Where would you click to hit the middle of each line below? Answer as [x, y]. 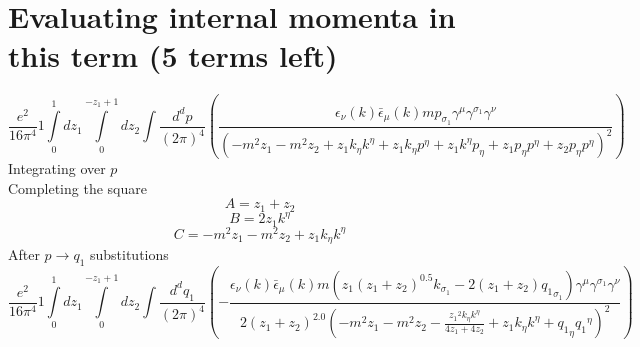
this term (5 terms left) [173, 55]
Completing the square [77, 187]
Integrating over [57, 168]
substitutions [129, 254]
